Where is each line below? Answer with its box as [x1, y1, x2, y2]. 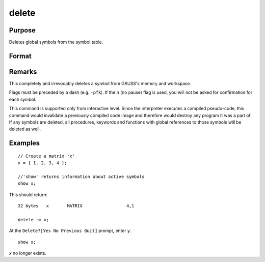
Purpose [9, 26, 36, 34]
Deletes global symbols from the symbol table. [9, 39, 103, 45]
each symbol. [9, 96, 37, 102]
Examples [9, 139, 40, 147]
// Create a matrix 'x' [18, 153, 75, 159]
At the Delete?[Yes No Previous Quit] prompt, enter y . [9, 228, 132, 233]
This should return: [9, 192, 48, 198]
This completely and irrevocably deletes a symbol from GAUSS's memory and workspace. [9, 80, 191, 86]
